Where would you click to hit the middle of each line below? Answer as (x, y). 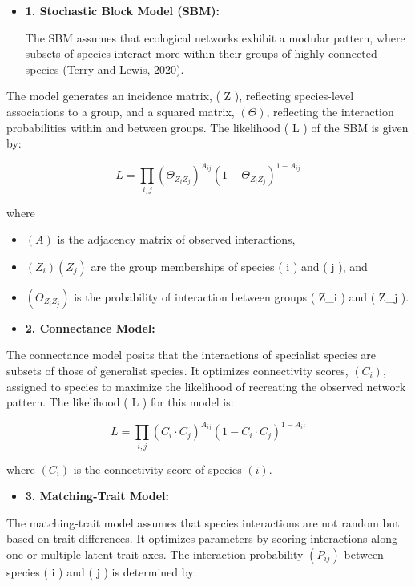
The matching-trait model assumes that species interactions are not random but (203, 522)
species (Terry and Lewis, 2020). (105, 69)
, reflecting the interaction (330, 111)
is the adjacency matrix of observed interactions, (176, 239)
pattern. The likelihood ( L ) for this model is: (120, 402)
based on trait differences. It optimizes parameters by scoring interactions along (202, 538)
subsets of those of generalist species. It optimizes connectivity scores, (177, 370)
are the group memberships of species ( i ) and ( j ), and (229, 266)
